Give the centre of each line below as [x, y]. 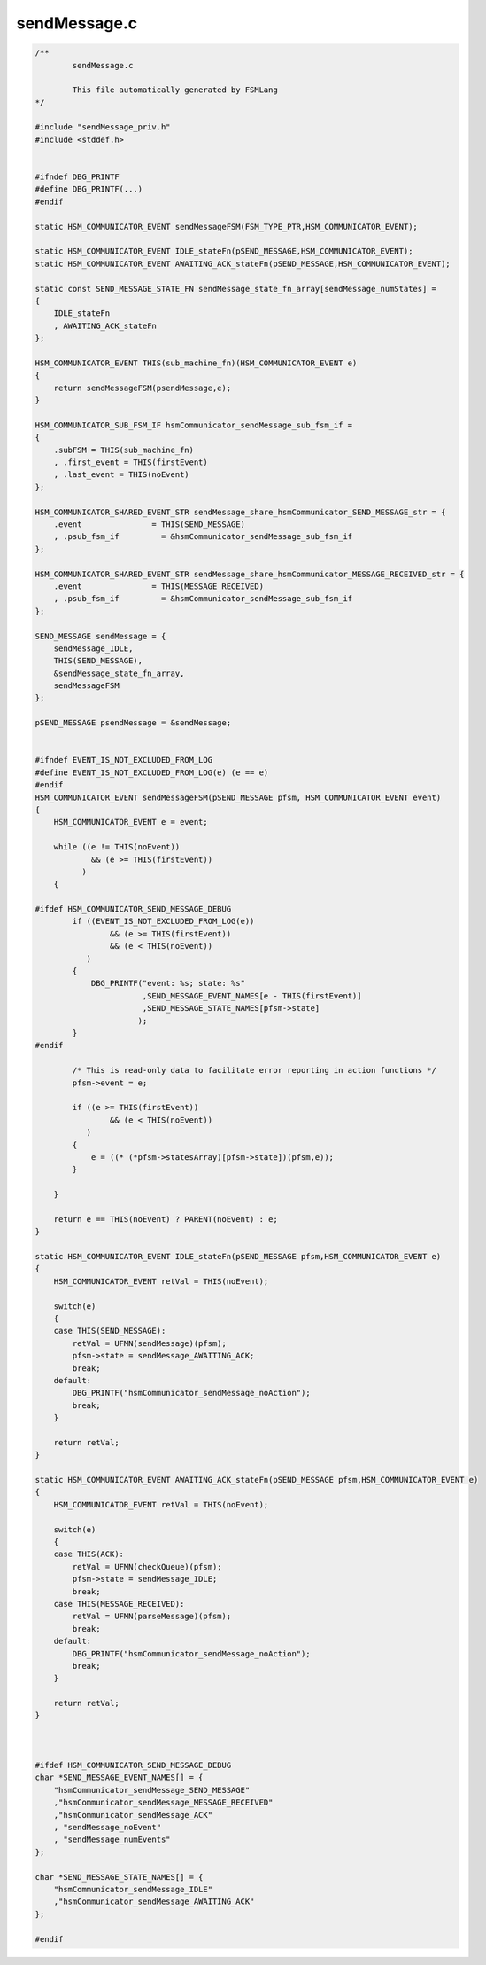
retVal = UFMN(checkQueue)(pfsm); [147, 1566]
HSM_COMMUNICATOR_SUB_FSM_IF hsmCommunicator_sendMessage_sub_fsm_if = [194, 425]
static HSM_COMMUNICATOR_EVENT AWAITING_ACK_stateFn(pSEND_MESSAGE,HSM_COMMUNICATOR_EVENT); [243, 263]
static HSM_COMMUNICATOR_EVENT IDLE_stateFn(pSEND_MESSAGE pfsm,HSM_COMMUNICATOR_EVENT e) [238, 1257]
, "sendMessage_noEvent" [108, 1827]
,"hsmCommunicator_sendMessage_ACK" [133, 1815]
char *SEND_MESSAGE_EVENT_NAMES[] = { [119, 1777]
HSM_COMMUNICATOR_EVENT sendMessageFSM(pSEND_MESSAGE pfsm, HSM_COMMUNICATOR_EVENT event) [238, 797]
